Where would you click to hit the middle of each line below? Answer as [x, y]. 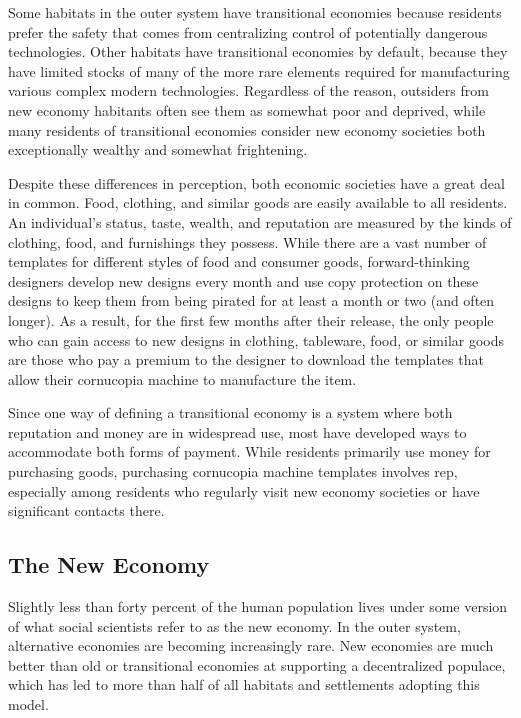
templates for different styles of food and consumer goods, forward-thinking [239, 261]
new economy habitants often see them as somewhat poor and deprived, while [247, 109]
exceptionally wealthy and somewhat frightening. [158, 149]
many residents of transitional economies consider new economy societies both [247, 129]
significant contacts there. [86, 510]
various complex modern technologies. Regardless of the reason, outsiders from [248, 90]
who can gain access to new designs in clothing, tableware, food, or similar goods [256, 339]
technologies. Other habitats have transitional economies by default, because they [258, 51]
